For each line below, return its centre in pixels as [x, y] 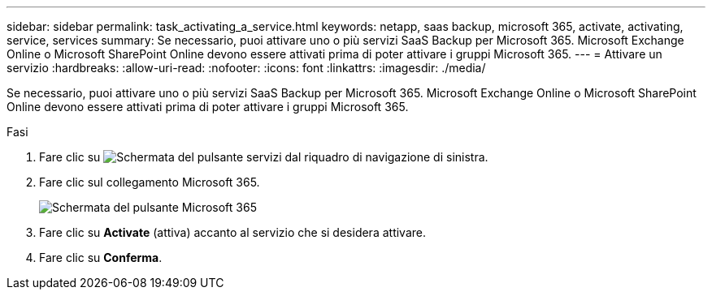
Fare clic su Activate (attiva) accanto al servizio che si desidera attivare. [232, 232]
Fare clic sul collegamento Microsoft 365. [150, 182]
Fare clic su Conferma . [101, 257]
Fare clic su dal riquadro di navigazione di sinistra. [264, 157]
